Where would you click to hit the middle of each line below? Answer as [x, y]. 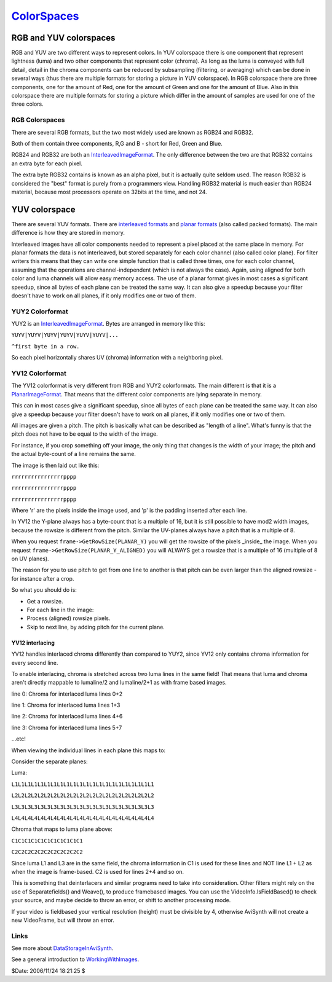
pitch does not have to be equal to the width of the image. [85, 434]
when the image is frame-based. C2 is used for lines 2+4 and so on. [98, 871]
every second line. [35, 662]
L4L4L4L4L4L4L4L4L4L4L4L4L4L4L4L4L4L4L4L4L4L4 [83, 818]
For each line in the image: [60, 610]
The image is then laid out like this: [55, 465]
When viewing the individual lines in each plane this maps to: [89, 750]
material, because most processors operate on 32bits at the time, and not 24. [109, 192]
